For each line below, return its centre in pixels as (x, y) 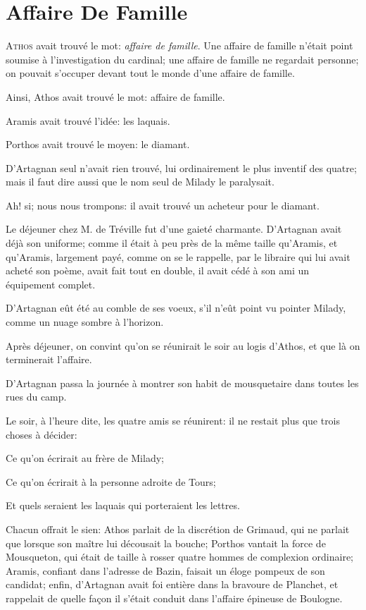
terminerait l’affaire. (49, 359)
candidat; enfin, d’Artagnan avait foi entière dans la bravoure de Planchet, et (172, 584)
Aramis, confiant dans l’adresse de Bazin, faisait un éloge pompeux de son (165, 570)
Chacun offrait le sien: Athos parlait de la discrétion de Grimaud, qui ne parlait (178, 529)
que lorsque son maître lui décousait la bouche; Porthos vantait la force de (166, 543)
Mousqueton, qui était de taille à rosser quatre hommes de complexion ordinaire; (180, 557)
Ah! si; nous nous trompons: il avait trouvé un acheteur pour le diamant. (163, 205)
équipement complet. (51, 284)
